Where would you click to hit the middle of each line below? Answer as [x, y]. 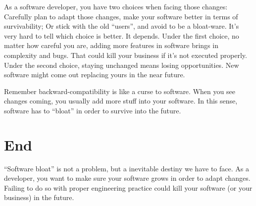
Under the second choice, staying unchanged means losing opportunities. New [122, 65]
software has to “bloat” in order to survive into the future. [93, 110]
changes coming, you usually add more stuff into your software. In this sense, [121, 101]
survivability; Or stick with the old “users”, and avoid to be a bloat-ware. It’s [122, 26]
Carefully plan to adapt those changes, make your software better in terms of [121, 16]
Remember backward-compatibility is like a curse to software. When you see [120, 91]
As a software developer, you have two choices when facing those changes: [116, 6]
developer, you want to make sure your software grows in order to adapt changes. [127, 178]
